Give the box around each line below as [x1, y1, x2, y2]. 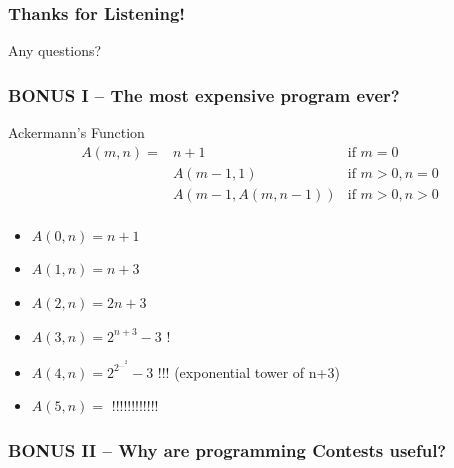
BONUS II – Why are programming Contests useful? [8, 437, 447, 462]
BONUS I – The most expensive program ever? [8, 82, 400, 107]
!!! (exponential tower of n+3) [157, 361, 340, 382]
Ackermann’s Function [8, 122, 145, 143]
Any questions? [8, 40, 102, 61]
